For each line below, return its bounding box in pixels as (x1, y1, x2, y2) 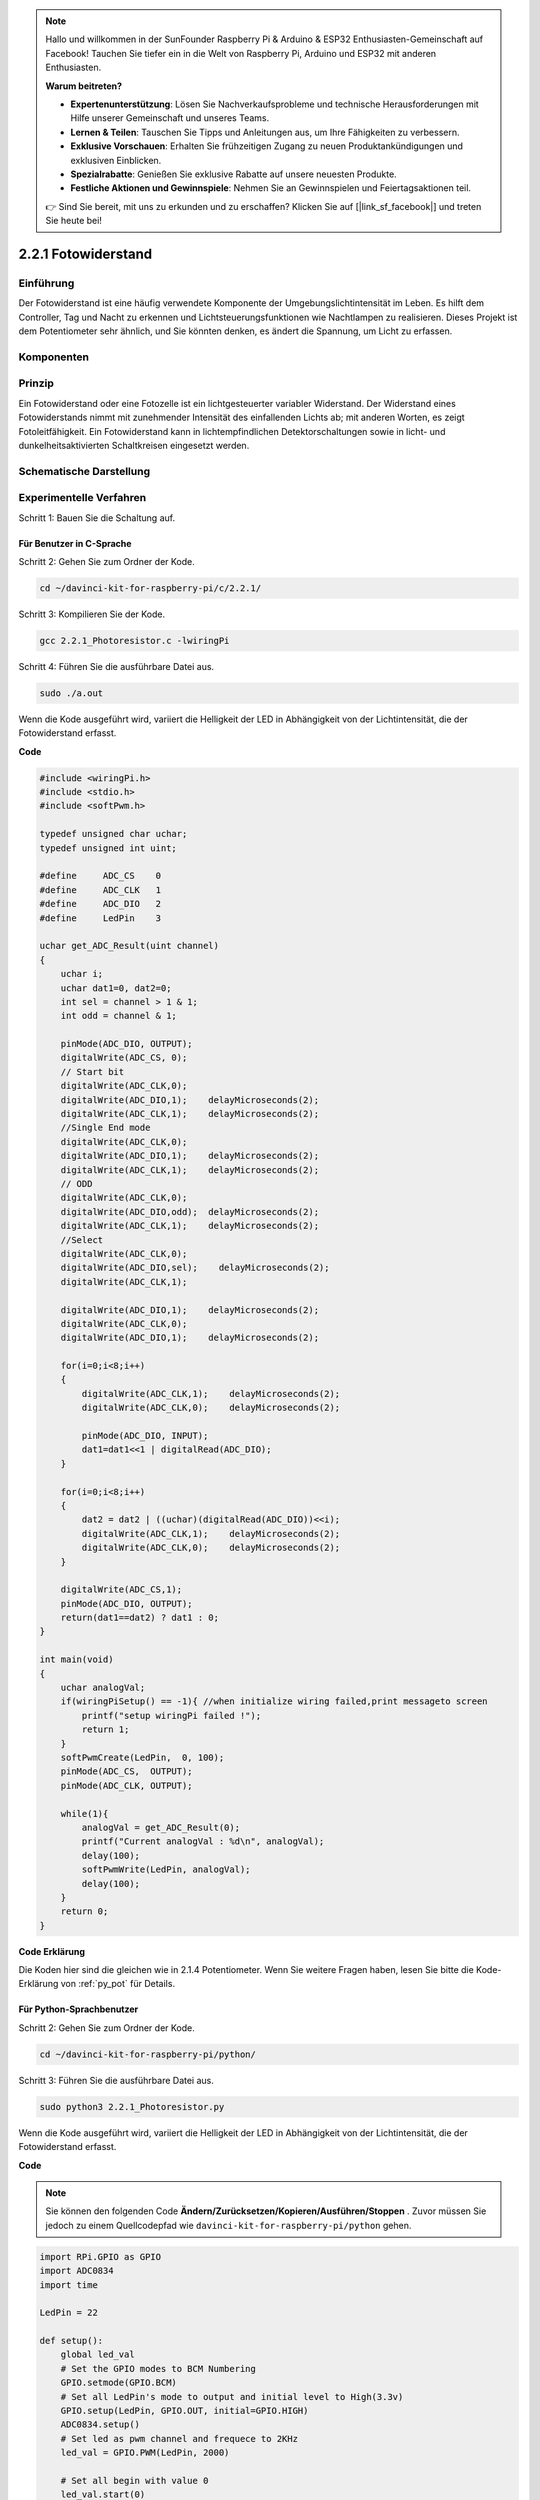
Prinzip (18, 376, 55, 390)
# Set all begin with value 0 (60, 2475, 209, 2486)
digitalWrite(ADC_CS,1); (60, 1584, 183, 1595)
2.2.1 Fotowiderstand (18, 245, 153, 262)
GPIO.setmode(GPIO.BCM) (60, 2377, 177, 2389)
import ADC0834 (39, 2265, 114, 2277)
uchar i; (60, 968, 104, 980)
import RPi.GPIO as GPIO (39, 2251, 162, 2262)
